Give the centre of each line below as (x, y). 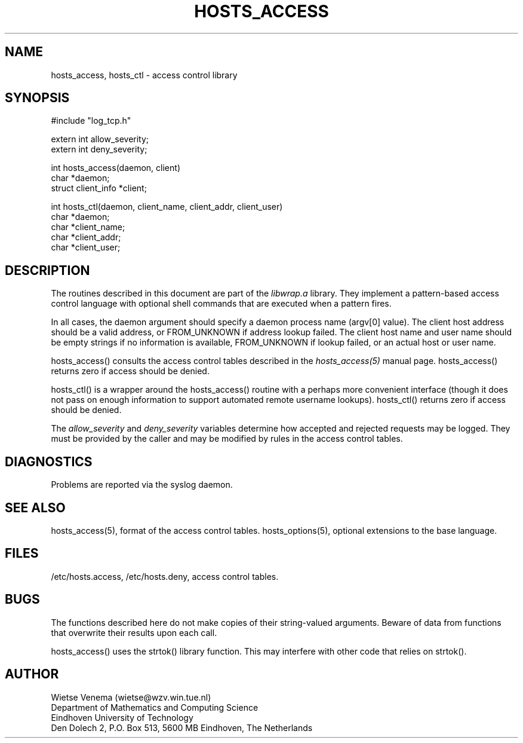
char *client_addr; (86, 237)
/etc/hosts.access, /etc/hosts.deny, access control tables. (165, 576)
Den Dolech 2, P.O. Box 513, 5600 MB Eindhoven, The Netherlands (182, 727)
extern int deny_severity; (99, 149)
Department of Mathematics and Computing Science (155, 707)
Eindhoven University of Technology (122, 717)
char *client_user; (86, 247)
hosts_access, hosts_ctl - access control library (144, 75)
